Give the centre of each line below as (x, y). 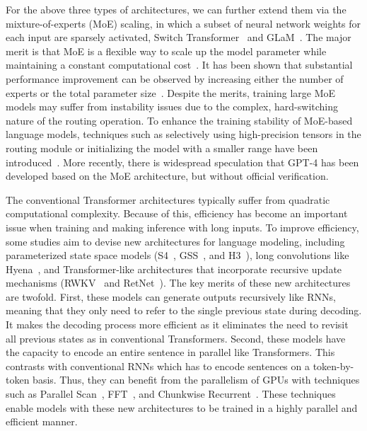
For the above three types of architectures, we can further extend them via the (176, 9)
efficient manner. (42, 421)
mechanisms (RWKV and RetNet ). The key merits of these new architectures (178, 283)
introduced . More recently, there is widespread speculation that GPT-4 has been (182, 162)
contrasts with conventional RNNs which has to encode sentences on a (158, 366)
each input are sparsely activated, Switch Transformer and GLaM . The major (179, 37)
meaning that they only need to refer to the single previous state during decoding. (184, 310)
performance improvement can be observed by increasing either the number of (175, 78)
